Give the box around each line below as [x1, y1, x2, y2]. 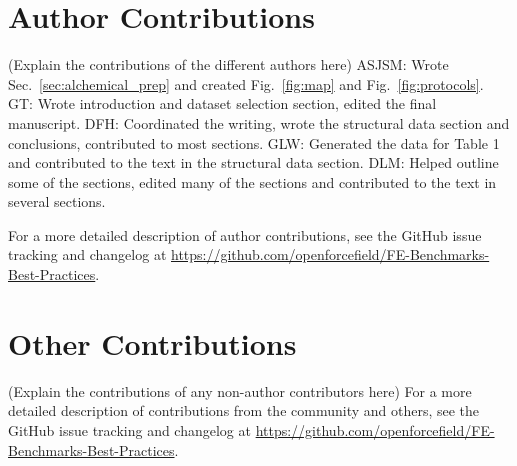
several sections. [8, 191, 106, 212]
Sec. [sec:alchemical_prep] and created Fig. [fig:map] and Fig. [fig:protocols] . [8, 73, 484, 94]
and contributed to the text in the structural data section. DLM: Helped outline [8, 152, 499, 173]
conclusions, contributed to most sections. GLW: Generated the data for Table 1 [8, 132, 500, 153]
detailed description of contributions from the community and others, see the [8, 400, 480, 421]
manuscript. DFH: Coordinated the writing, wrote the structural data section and [8, 112, 510, 133]
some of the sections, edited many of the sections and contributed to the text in [8, 171, 497, 192]
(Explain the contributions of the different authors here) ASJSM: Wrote [8, 54, 449, 75]
